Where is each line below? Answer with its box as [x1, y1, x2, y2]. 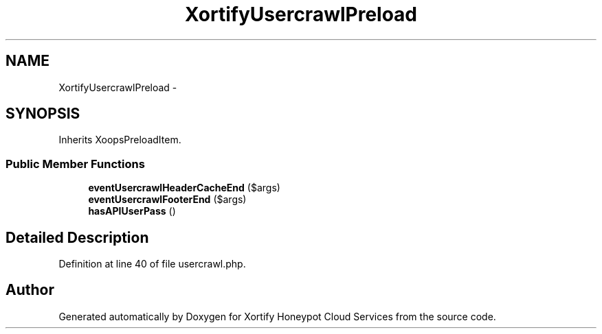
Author [5, 281, 54, 299]
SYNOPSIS [5, 105, 80, 123]
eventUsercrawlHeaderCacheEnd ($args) [88, 182, 280, 194]
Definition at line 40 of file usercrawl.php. [58, 258, 246, 270]
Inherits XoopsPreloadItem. [58, 134, 181, 146]
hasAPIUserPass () [88, 205, 176, 217]
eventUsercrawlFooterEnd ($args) [88, 193, 247, 206]
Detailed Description [5, 228, 149, 246]
